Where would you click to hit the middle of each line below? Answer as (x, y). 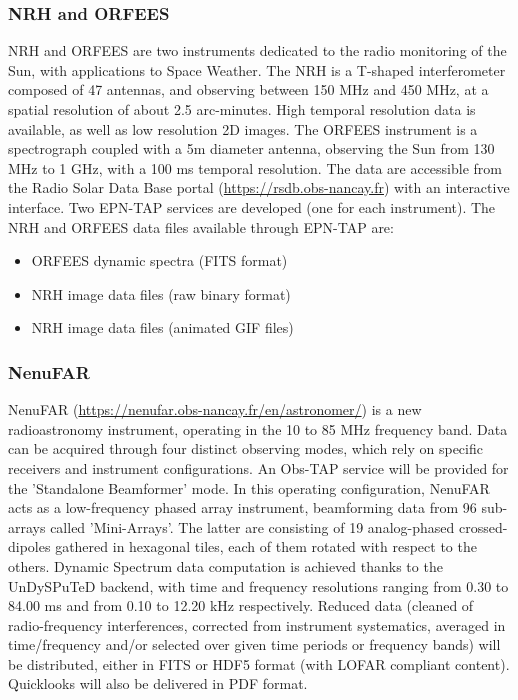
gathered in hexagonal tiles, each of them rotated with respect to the (266, 546)
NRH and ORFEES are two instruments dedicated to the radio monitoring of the (257, 50)
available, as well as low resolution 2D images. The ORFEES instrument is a (243, 128)
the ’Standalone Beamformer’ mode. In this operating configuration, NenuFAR (249, 487)
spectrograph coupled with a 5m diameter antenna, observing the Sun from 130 (251, 148)
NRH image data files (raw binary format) (161, 293)
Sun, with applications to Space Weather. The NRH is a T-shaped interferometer (257, 69)
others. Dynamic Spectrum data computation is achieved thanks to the (225, 565)
